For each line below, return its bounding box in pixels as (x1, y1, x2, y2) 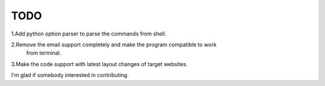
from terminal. (26, 49, 61, 57)
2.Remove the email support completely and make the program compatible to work (11, 41, 217, 48)
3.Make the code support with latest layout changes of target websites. (11, 60, 188, 67)
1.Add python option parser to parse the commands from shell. (11, 30, 167, 37)
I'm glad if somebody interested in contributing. (11, 72, 129, 79)
